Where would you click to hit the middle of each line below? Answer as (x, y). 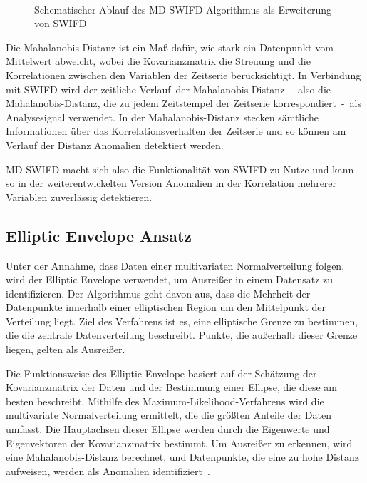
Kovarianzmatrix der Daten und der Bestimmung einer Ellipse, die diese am (171, 387)
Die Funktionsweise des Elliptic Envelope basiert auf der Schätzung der (161, 373)
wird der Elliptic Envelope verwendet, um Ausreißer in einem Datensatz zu (170, 279)
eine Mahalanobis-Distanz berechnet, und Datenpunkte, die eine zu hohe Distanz (182, 457)
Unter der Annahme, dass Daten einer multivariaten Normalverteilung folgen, (175, 265)
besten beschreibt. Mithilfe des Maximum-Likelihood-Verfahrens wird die (165, 401)
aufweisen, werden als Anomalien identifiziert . (108, 471)
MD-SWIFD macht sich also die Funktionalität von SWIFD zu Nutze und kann (180, 169)
